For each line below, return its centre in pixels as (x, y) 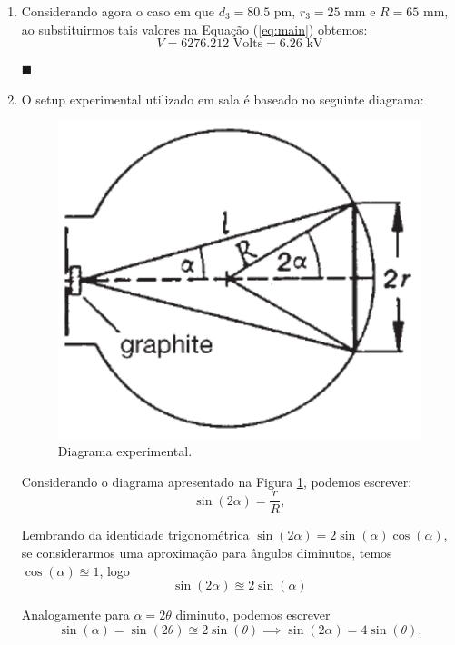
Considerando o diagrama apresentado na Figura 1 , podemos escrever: (217, 481)
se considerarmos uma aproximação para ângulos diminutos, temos (207, 552)
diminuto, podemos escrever (253, 615)
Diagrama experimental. (125, 451)
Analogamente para (75, 615)
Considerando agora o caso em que (118, 11)
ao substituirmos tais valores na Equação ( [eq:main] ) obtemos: (194, 29)
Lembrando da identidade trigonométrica (135, 535)
